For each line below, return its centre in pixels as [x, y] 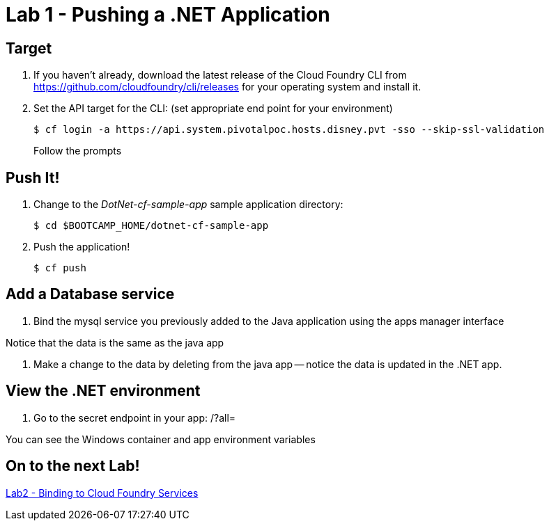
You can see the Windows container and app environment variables [161, 439]
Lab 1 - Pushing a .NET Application [168, 15]
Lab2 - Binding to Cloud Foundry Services [102, 493]
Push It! [33, 177]
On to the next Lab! [73, 466]
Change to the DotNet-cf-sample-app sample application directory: [188, 205]
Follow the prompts [78, 151]
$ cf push [60, 268]
